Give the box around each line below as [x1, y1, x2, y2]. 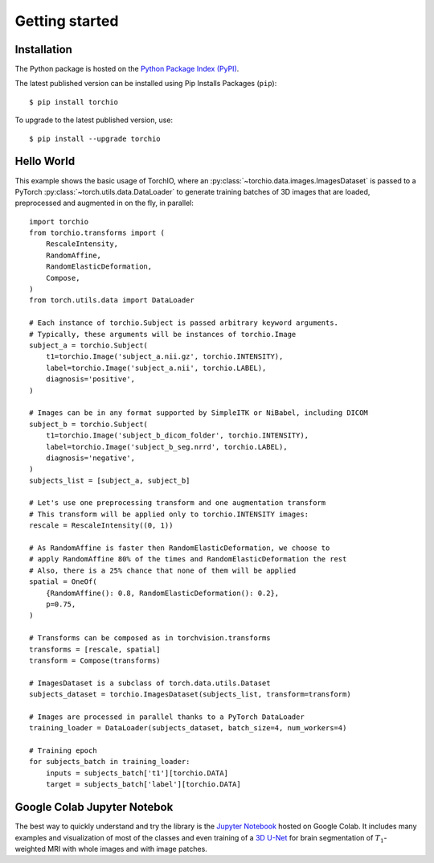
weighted [14, 844, 46, 853]
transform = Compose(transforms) [29, 655, 161, 665]
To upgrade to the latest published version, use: [14, 115, 173, 125]
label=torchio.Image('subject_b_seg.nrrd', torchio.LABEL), [45, 442, 289, 451]
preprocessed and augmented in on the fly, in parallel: [14, 198, 194, 208]
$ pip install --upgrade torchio [29, 134, 161, 143]
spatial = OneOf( [29, 577, 97, 586]
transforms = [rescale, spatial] [29, 644, 161, 654]
